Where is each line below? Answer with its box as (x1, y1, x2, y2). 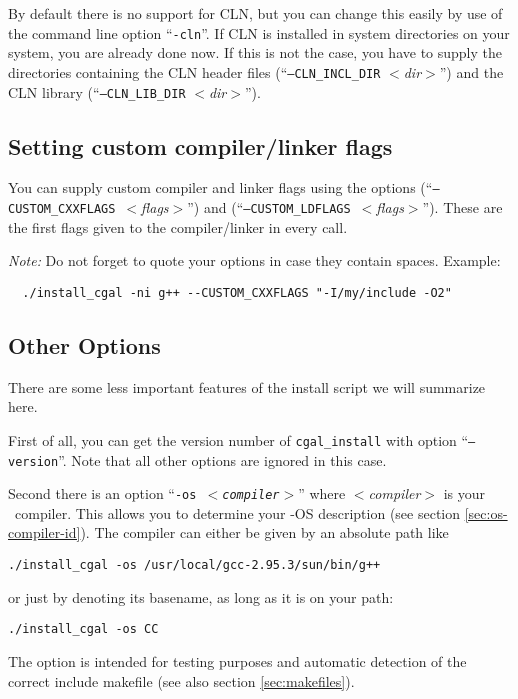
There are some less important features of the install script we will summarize (8, 376, 486, 397)
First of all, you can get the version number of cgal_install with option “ (8, 429, 469, 450)
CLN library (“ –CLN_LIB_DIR (8, 81, 186, 102)
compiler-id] (8, 522, 81, 543)
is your (443, 483, 485, 504)
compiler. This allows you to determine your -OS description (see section (14, 502, 461, 523)
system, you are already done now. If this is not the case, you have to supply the (8, 42, 503, 63)
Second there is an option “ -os (8, 483, 197, 504)
